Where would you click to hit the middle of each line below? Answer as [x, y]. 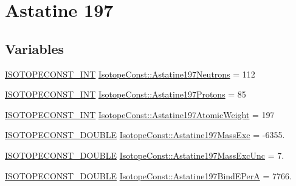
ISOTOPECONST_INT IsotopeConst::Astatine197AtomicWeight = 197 [140, 114]
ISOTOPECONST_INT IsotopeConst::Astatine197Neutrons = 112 [130, 74]
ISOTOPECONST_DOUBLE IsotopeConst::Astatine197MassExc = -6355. [145, 135]
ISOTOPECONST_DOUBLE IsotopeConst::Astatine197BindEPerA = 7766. [148, 175]
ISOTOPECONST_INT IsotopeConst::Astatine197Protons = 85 [126, 94]
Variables [35, 48]
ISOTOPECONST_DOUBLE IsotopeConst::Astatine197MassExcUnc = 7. [145, 155]
